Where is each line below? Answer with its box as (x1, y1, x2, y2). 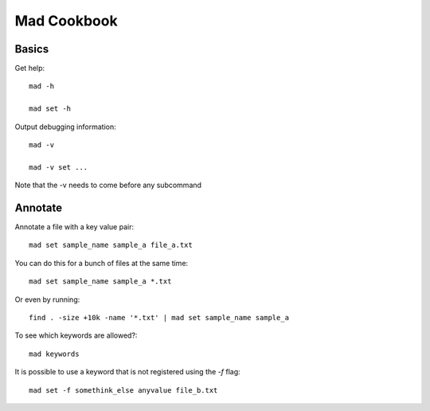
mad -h (29, 82, 55, 91)
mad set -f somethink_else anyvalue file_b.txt (29, 386, 218, 394)
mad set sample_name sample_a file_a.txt (29, 241, 193, 250)
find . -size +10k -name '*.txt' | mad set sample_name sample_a (29, 313, 290, 323)
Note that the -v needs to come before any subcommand (14, 180, 202, 190)
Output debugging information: (14, 122, 116, 131)
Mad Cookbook (14, 12, 119, 29)
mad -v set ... (29, 162, 88, 171)
